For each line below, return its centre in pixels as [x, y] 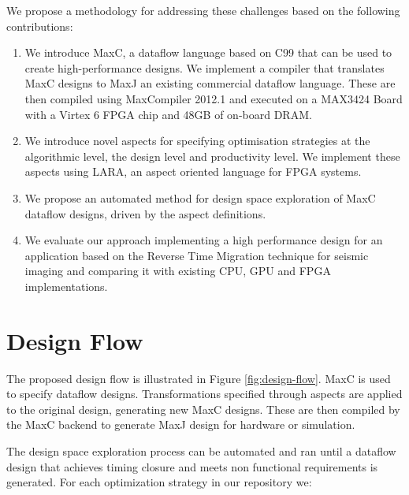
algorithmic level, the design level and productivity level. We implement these [212, 156]
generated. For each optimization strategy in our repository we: [159, 482]
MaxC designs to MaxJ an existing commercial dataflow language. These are [210, 83]
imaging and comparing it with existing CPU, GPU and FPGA [178, 271]
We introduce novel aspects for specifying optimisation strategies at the [197, 141]
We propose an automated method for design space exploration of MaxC [200, 197]
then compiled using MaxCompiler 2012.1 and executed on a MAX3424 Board [214, 98]
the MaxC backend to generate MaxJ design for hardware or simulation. [181, 424]
